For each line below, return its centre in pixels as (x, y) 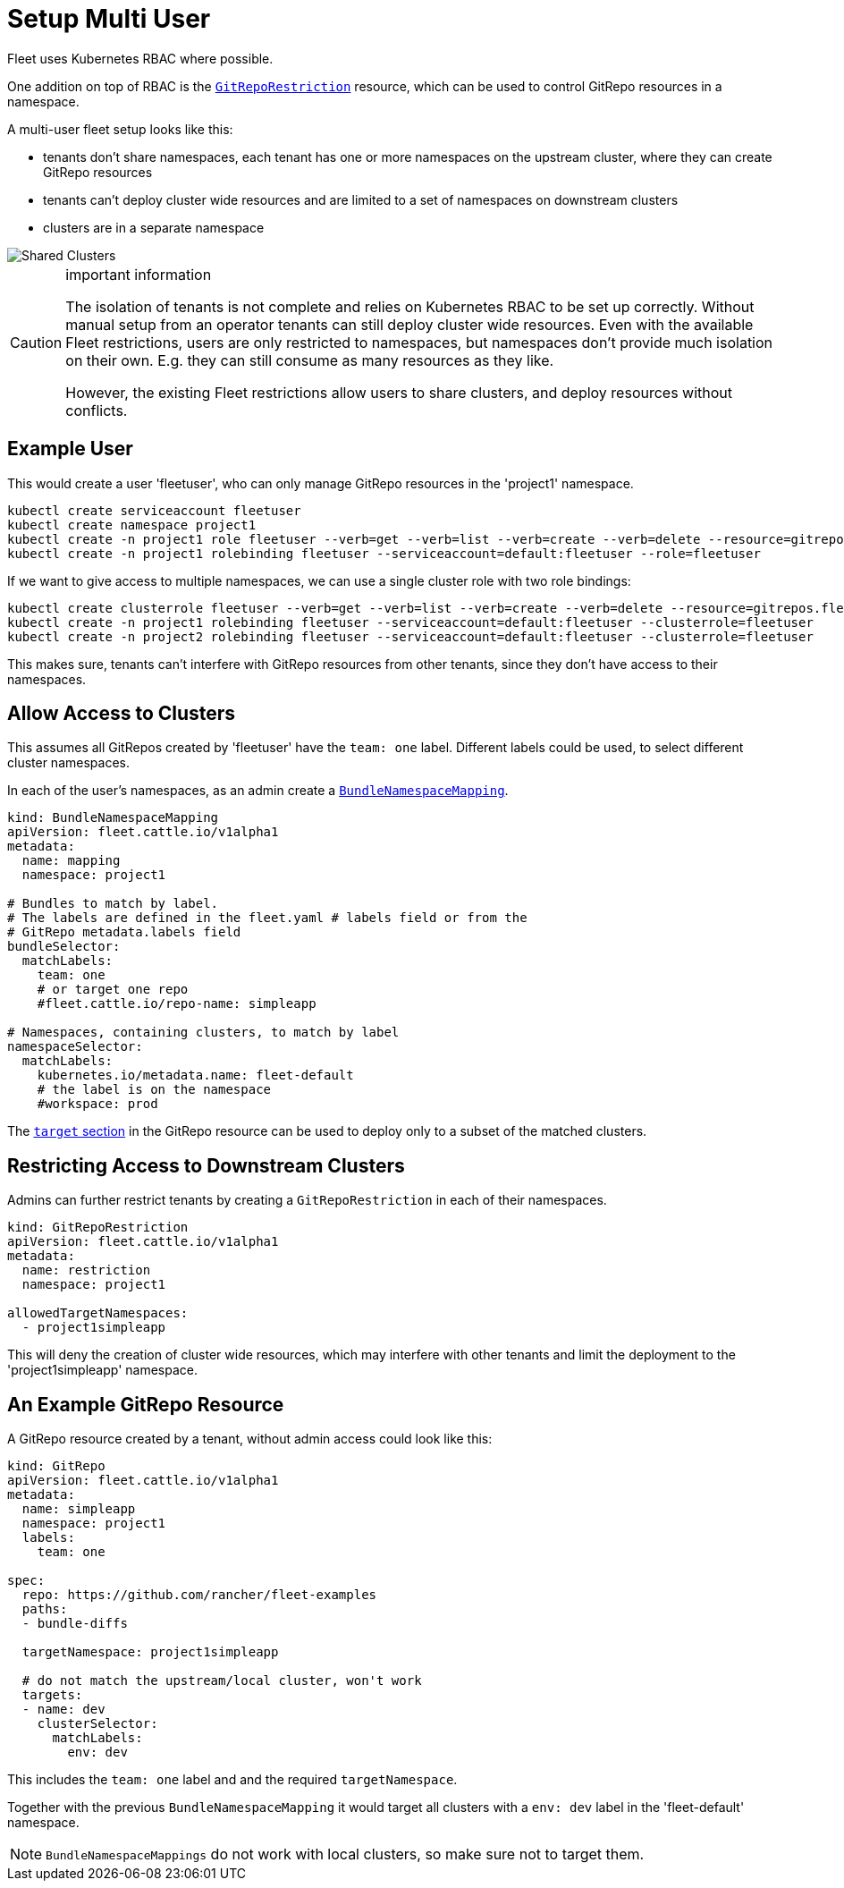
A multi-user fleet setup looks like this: (120, 129)
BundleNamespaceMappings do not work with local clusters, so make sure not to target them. (345, 1854)
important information (139, 274)
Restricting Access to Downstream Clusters (206, 1165)
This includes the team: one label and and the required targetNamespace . (232, 1780)
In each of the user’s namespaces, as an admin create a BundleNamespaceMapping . (258, 791)
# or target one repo (113, 990)
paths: (45, 1609)
